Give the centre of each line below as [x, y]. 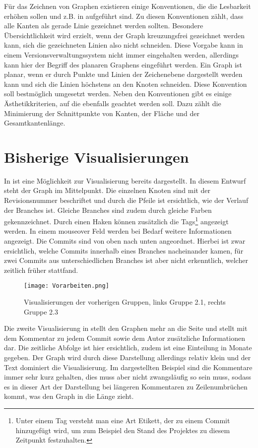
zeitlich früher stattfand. [41, 270]
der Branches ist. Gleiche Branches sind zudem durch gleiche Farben [108, 210]
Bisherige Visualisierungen [97, 157]
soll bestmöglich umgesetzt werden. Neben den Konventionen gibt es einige [118, 94]
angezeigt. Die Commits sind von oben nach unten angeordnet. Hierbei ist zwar [125, 241]
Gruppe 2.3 [41, 311]
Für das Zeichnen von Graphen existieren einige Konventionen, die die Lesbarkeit [128, 6]
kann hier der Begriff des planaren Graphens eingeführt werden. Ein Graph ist [123, 64]
